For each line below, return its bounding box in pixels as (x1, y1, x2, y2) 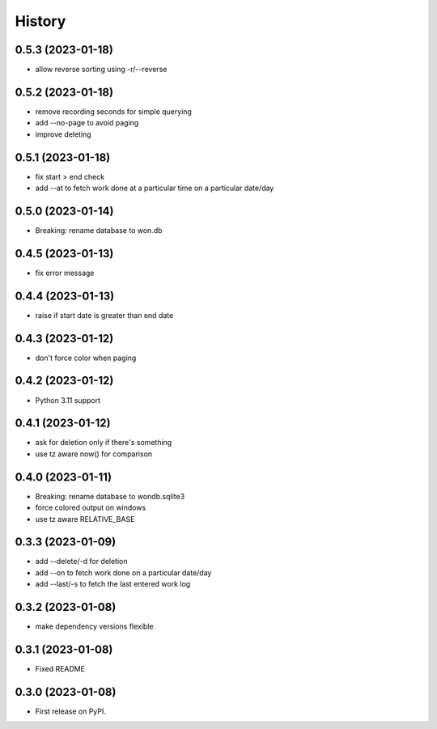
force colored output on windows (35, 502, 146, 513)
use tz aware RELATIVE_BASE (35, 514, 135, 523)
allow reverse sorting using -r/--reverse (35, 65, 168, 74)
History (15, 12, 66, 30)
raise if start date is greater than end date (35, 310, 174, 320)
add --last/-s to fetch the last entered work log (35, 579, 191, 589)
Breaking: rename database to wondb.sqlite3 (35, 491, 185, 501)
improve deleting (35, 129, 92, 139)
